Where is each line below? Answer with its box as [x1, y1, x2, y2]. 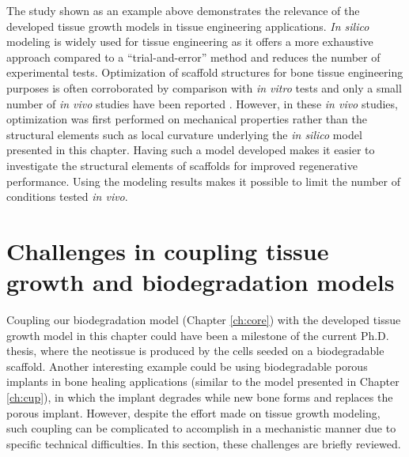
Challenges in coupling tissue [6, 234, 329, 266]
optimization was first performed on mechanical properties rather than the [6, 111, 367, 127]
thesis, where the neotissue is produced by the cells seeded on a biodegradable [6, 342, 384, 359]
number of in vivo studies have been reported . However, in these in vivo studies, [6, 95, 398, 111]
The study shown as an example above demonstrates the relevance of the [6, 2, 360, 18]
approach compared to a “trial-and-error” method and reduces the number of [6, 48, 381, 65]
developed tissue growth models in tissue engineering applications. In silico [6, 17, 369, 34]
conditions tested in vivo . [6, 188, 128, 205]
